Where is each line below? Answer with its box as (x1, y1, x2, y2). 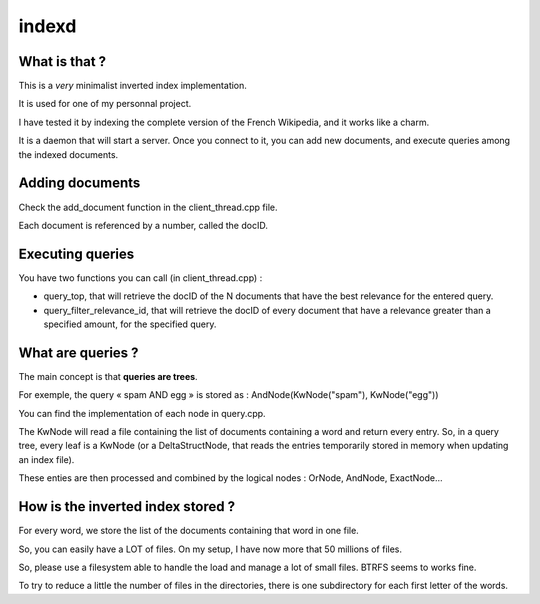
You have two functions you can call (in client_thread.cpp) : (18, 271, 263, 284)
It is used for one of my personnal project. (18, 98, 192, 110)
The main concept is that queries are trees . (18, 370, 199, 382)
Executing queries (18, 245, 135, 262)
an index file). (18, 453, 75, 465)
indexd (18, 15, 77, 37)
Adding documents (18, 175, 141, 192)
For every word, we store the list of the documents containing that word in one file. (18, 525, 359, 537)
